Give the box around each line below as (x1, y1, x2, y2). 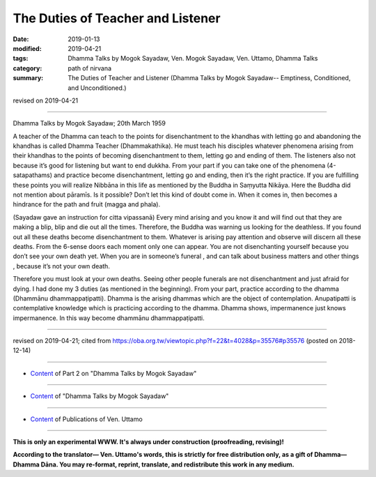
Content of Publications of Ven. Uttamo (30, 415, 143, 423)
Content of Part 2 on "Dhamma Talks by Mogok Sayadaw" (30, 369, 197, 377)
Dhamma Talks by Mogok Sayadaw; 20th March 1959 (13, 119, 166, 128)
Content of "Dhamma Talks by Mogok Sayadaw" (30, 392, 169, 400)
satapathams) (13, 171, 52, 179)
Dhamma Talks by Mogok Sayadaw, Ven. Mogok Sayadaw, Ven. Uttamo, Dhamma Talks (68, 54, 318, 63)
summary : (13, 74, 44, 82)
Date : (13, 35, 29, 43)
